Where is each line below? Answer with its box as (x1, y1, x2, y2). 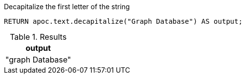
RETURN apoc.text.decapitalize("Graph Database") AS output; (4, 17, 243, 25)
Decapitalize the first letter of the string (4, 2, 130, 11)
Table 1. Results (10, 32, 67, 42)
